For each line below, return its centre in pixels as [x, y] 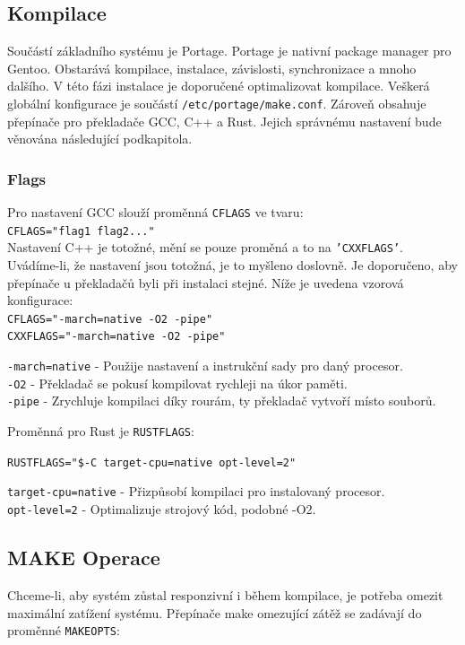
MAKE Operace [84, 558]
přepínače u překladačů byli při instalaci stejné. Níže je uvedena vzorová [206, 282]
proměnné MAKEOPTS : [64, 630]
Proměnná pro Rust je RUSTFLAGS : [101, 431]
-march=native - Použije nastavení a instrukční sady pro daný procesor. [205, 366]
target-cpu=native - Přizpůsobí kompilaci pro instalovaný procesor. [196, 491]
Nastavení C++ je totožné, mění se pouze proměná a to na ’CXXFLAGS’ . [205, 247]
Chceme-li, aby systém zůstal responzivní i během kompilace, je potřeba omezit [225, 594]
